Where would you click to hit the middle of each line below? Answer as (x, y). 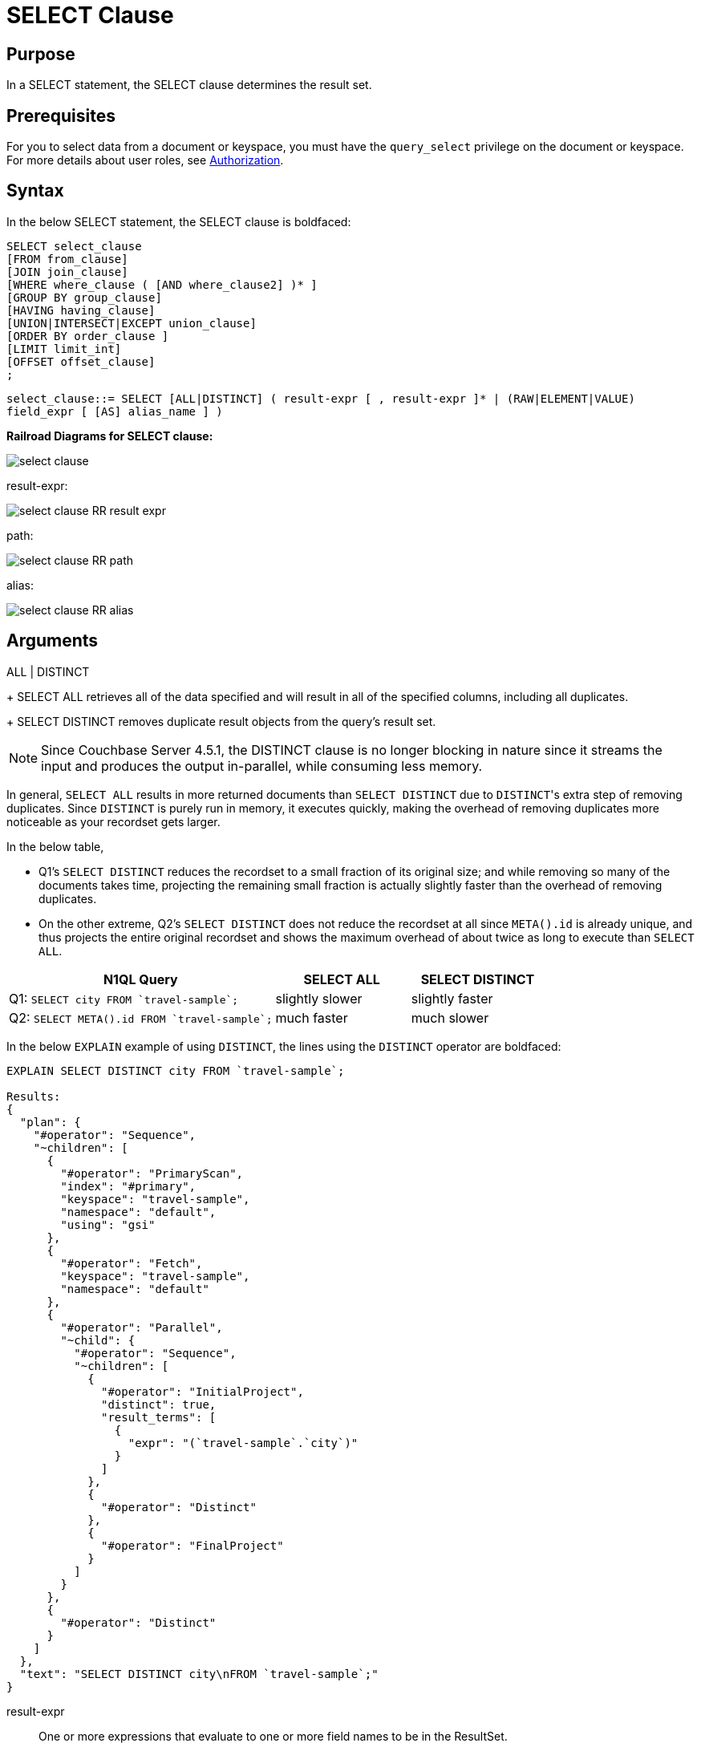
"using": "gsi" (108, 1224)
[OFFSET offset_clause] (81, 361)
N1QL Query (140, 979)
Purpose (41, 54)
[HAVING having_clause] (81, 310)
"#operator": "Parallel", (142, 1327)
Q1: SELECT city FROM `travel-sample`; (124, 998)
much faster (312, 1017)
